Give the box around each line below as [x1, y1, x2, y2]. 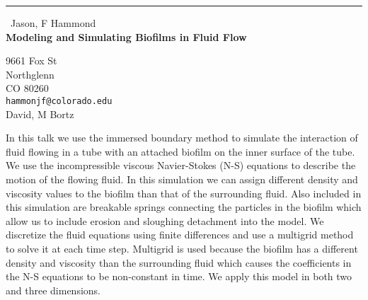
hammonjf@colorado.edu [6, 96, 113, 106]
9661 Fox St [6, 53, 57, 68]
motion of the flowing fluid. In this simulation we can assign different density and [6, 172, 358, 186]
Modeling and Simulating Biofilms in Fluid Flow [6, 29, 247, 44]
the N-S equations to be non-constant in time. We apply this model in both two [6, 269, 352, 284]
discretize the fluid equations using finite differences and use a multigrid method [6, 227, 354, 242]
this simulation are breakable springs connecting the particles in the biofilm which [6, 200, 362, 214]
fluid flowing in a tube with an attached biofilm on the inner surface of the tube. [6, 144, 355, 158]
